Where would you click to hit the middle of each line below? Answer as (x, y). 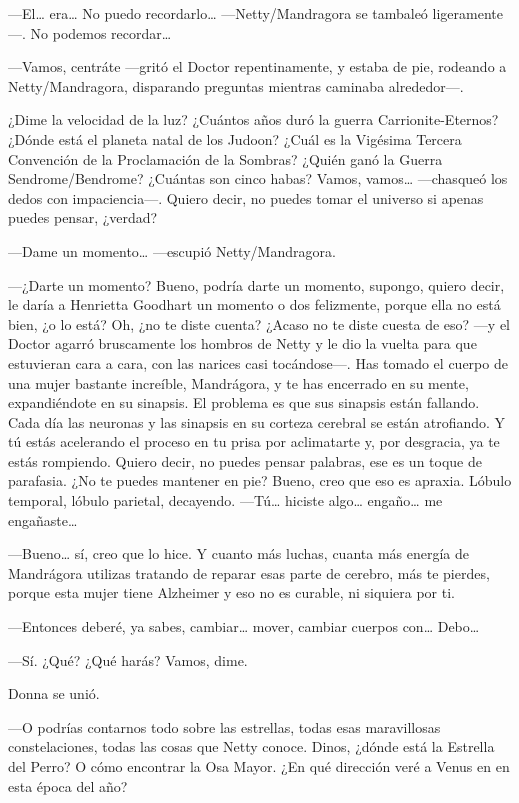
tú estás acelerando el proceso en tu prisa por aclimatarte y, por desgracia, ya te (254, 441)
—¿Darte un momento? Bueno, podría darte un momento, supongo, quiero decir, (256, 284)
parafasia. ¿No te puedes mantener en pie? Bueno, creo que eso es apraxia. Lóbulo (260, 480)
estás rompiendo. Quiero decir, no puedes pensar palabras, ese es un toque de (245, 460)
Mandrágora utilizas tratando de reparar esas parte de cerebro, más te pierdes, (249, 572)
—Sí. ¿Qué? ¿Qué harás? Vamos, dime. (128, 659)
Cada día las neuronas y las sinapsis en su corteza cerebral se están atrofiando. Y (257, 421)
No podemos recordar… (101, 32)
